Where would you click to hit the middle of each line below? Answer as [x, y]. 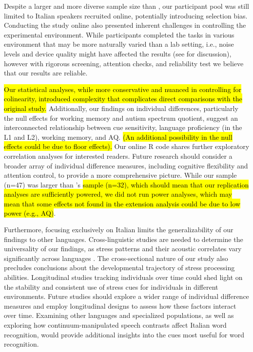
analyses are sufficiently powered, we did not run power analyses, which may [118, 194]
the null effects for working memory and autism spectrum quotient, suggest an [121, 118]
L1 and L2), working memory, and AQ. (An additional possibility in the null [118, 137]
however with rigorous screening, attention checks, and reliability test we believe [124, 63]
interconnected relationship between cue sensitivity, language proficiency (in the [123, 127]
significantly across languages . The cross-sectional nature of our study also [116, 258]
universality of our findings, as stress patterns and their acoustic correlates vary [123, 249]
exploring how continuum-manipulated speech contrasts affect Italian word [115, 325]
